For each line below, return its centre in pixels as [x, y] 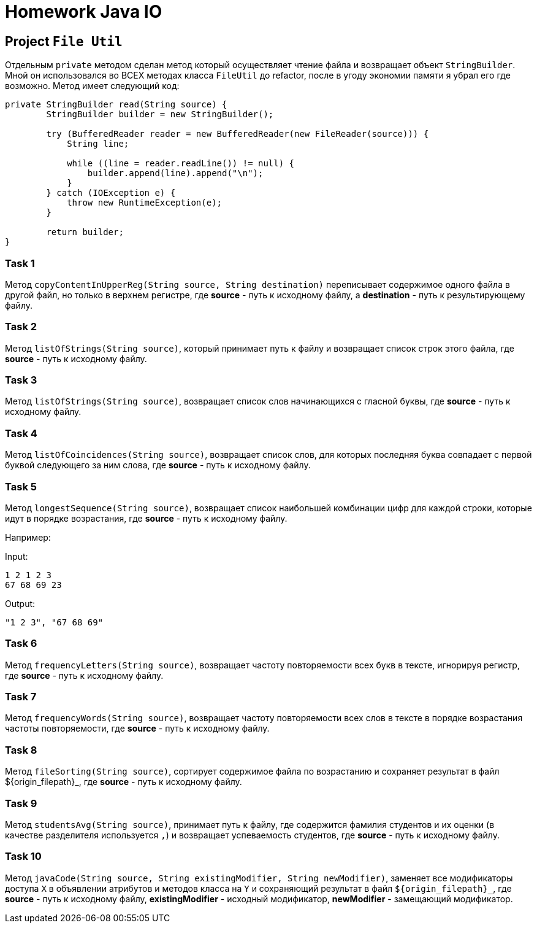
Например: [28, 537]
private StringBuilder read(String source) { [116, 105]
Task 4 [21, 433]
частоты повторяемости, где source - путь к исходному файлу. [137, 729]
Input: [17, 556]
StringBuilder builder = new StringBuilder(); [160, 114]
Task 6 [21, 644]
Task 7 [21, 697]
